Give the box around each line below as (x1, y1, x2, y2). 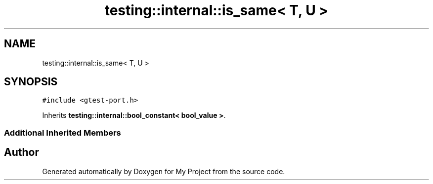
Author (4, 146, 39, 159)
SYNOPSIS (4, 75, 58, 88)
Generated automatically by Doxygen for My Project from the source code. (42, 167, 285, 176)
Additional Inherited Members (4, 127, 121, 138)
